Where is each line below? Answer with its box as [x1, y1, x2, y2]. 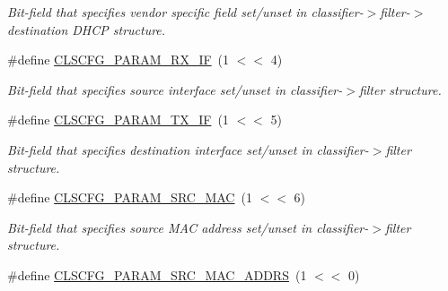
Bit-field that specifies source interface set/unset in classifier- [7, 80, 343, 98]
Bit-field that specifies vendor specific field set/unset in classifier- [7, 3, 364, 21]
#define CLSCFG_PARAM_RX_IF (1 [7, 50, 230, 69]
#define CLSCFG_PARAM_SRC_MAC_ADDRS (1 [7, 265, 307, 284]
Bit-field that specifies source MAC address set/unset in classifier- [7, 218, 369, 236]
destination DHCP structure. [7, 20, 166, 39]
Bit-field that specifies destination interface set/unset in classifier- [7, 140, 369, 158]
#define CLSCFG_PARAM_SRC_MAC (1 [7, 188, 252, 207]
